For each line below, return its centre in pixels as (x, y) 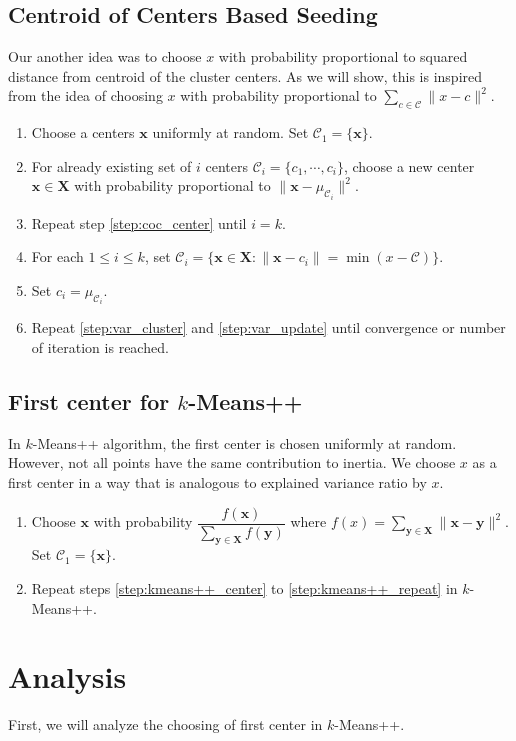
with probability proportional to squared (343, 56)
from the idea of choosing (85, 95)
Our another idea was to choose (105, 56)
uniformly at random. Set (230, 132)
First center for (89, 401)
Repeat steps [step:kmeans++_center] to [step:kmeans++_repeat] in (244, 588)
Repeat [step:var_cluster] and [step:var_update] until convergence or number (268, 327)
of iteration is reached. (100, 347)
